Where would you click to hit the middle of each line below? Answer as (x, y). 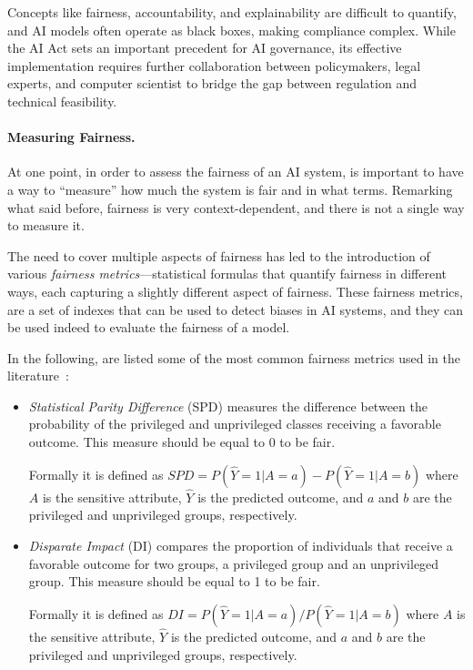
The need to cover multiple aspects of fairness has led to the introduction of (219, 255)
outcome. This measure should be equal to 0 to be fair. (182, 442)
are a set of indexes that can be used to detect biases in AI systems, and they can (236, 309)
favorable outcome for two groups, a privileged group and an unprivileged (234, 563)
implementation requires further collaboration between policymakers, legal (214, 65)
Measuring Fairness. (71, 137)
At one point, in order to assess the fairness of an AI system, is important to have (236, 172)
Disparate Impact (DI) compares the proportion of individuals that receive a (241, 546)
